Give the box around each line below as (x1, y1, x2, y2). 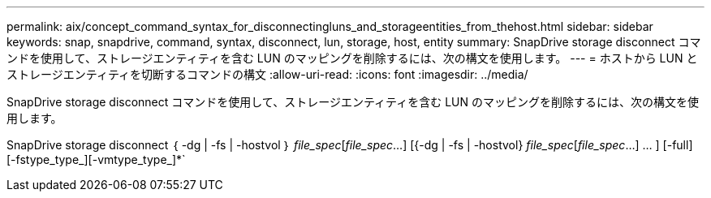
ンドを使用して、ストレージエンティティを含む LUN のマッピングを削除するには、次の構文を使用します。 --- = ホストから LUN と (6, 51, 698, 65)
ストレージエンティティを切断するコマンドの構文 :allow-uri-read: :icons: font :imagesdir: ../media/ (6, 67, 528, 81)
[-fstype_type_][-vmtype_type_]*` (6, 153, 186, 166)
